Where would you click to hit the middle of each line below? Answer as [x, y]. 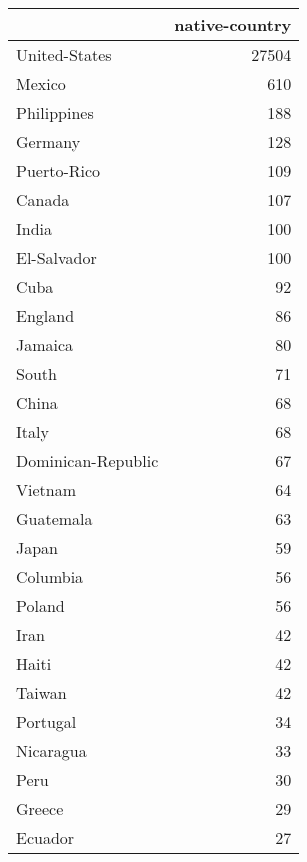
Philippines [55, 112]
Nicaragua [51, 750]
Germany [48, 141]
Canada [43, 199]
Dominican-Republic [87, 460]
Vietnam [46, 489]
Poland [40, 605]
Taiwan [41, 692]
